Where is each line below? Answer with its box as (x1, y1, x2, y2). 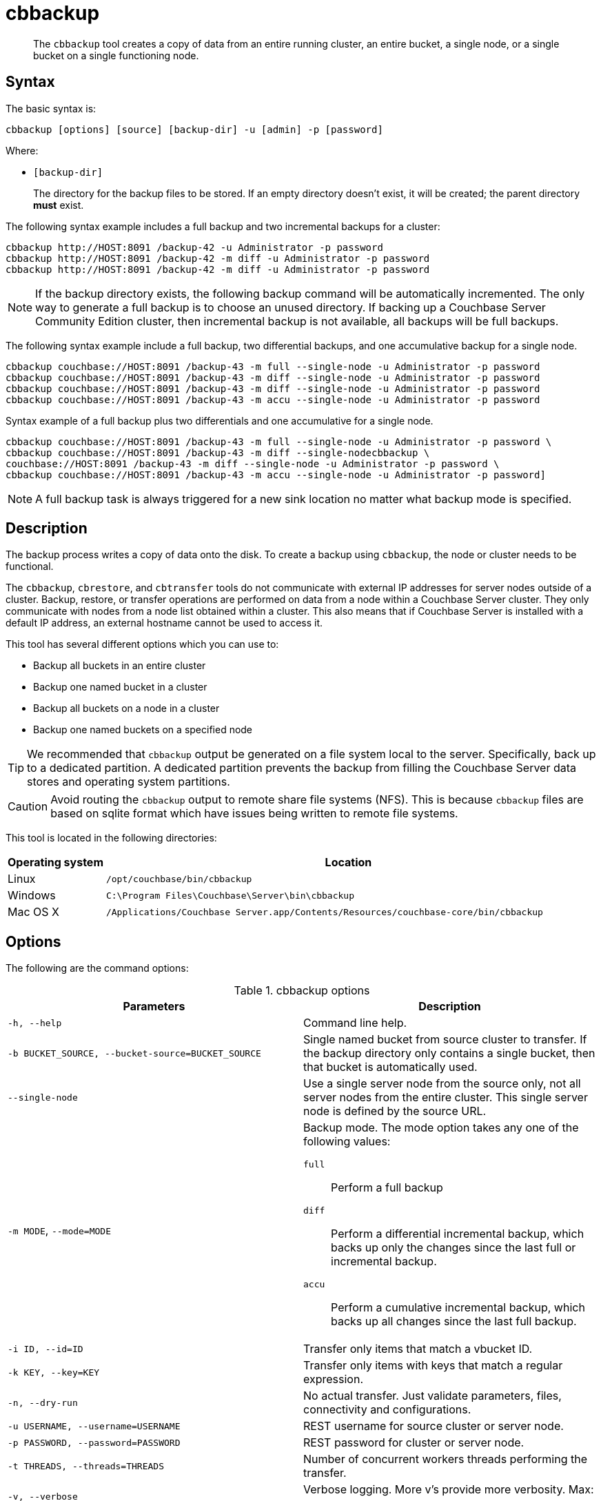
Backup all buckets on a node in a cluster (33, 702, 220, 715)
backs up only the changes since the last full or (331, 1240, 576, 1255)
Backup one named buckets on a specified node (33, 724, 253, 736)
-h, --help (8, 1017, 62, 1028)
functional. (6, 560, 54, 573)
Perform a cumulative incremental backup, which (331, 1300, 585, 1315)
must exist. (33, 198, 84, 211)
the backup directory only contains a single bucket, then (303, 1046, 595, 1061)
